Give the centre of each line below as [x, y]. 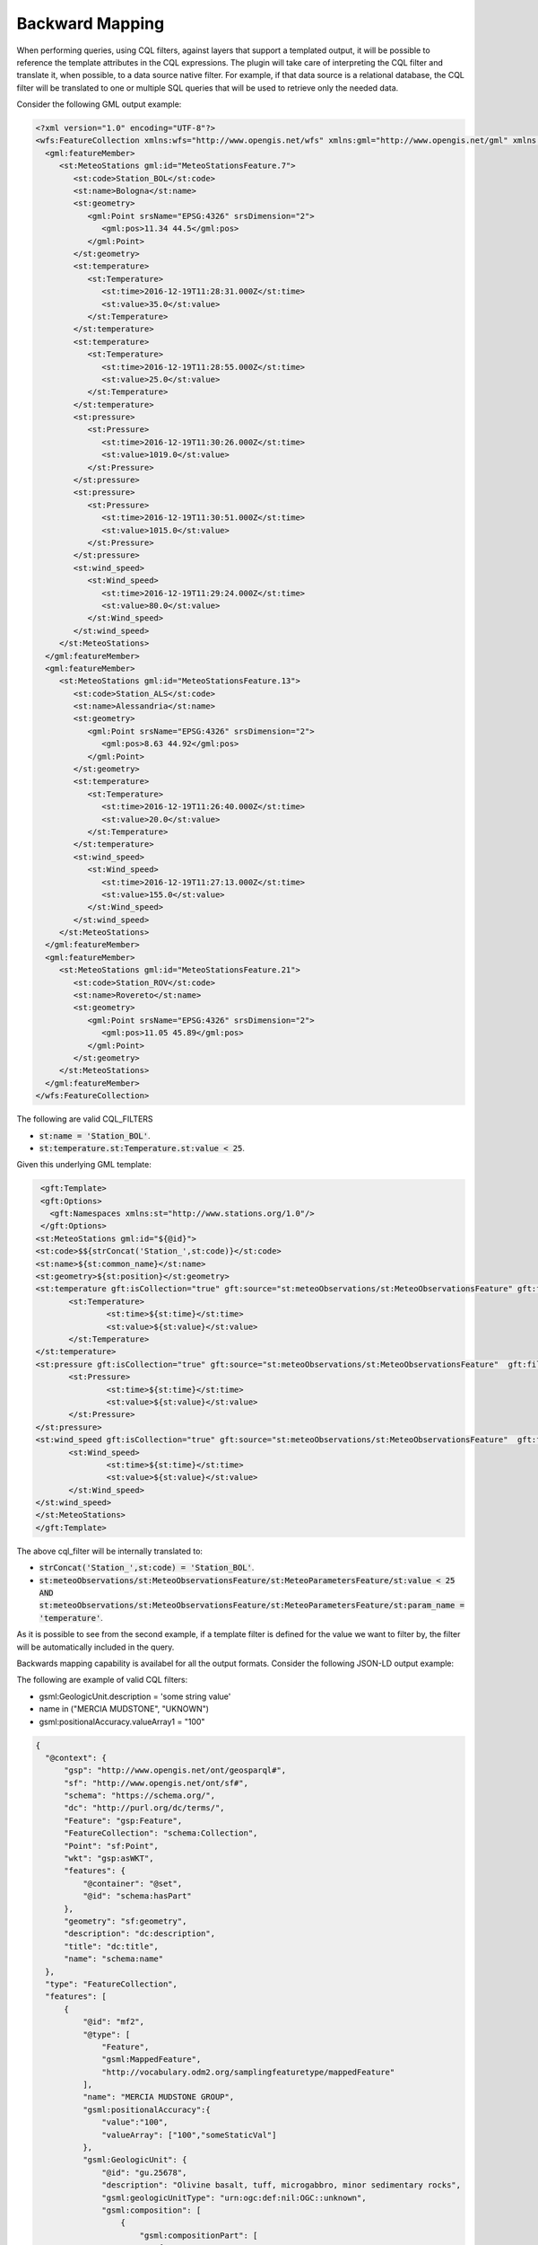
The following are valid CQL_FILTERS [85, 1119]
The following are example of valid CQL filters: [102, 1680]
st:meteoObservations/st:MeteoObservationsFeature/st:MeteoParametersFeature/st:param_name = [252, 1606]
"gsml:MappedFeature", [152, 2060]
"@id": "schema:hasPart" [137, 1896]
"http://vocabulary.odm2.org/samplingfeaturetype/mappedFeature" [248, 2072]
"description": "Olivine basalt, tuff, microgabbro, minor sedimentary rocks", [282, 2185]
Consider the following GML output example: [99, 104]
